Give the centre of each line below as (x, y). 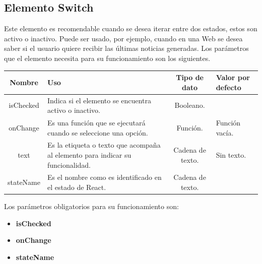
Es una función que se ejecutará (96, 122)
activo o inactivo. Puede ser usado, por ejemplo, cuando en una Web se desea (123, 38)
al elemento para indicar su (89, 154)
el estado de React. (77, 187)
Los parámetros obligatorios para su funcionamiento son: (91, 206)
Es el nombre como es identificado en (105, 177)
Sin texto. (231, 154)
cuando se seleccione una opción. (98, 132)
